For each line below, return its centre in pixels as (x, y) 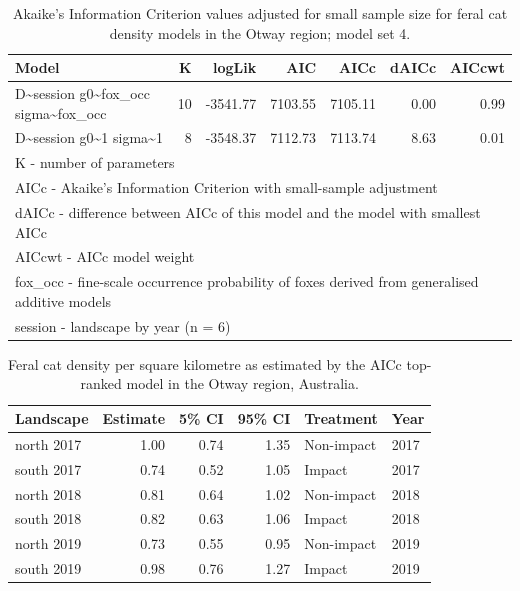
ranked (101, 383)
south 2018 (48, 518)
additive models (63, 300)
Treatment (341, 418)
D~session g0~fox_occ (82, 93)
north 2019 (48, 543)
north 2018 (48, 493)
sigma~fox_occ (61, 112)
